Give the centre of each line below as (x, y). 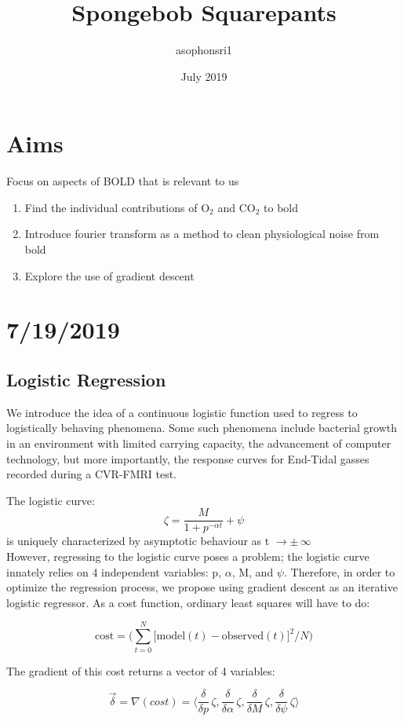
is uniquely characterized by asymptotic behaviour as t (138, 541)
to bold (281, 207)
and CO (237, 207)
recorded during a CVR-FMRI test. (91, 474)
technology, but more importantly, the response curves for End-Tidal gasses (188, 458)
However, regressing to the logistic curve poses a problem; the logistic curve (188, 556)
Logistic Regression (86, 379)
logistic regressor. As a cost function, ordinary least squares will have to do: (188, 602)
